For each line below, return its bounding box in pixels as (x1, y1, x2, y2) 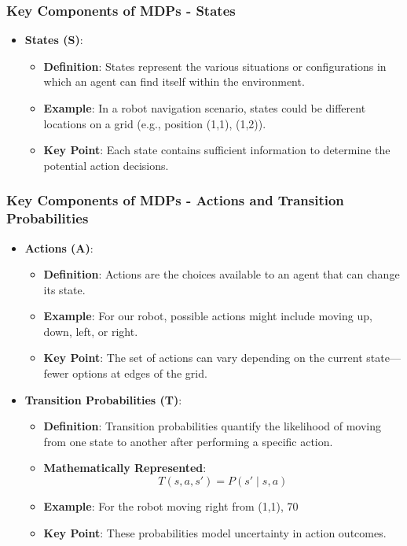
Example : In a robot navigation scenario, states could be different (43, 100, 366, 116)
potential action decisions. (43, 157, 169, 173)
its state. (43, 281, 86, 297)
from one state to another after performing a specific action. (43, 433, 333, 449)
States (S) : (24, 31, 83, 48)
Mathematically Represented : (43, 459, 207, 476)
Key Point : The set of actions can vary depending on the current (43, 349, 363, 366)
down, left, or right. (43, 323, 138, 339)
